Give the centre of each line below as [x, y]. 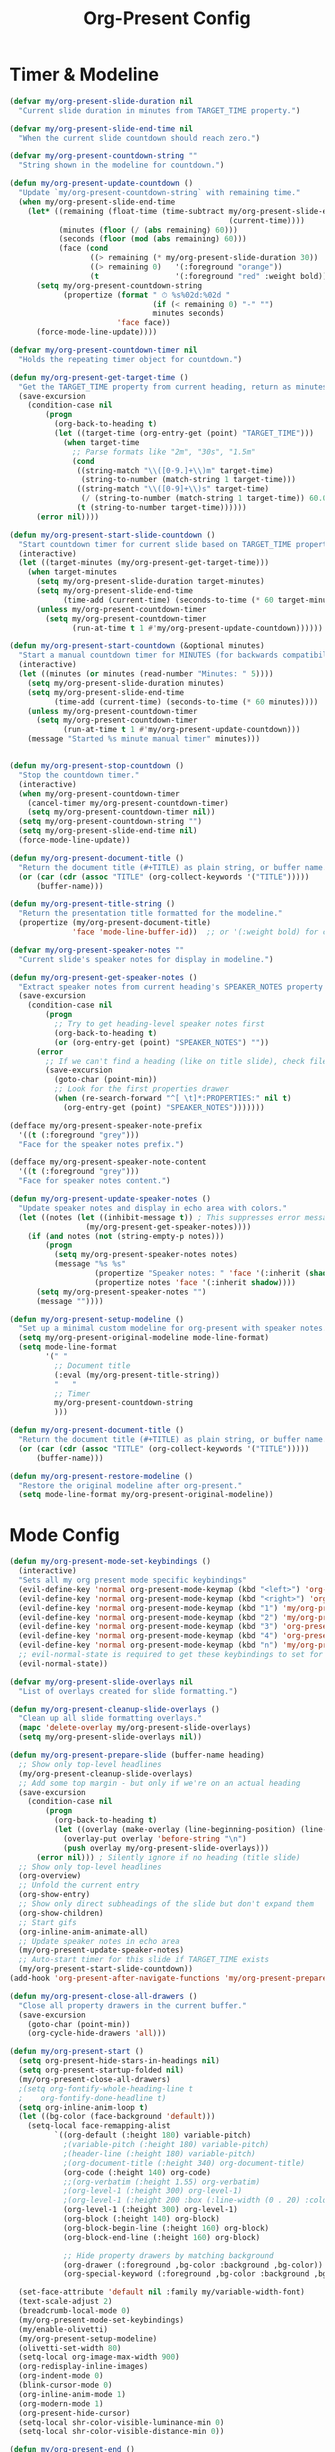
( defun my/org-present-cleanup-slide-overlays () [115, 1709]
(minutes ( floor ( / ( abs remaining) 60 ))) [148, 230]
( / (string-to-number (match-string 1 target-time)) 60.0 [204, 498]
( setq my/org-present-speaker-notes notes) [146, 1255]
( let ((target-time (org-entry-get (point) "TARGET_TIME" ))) [183, 433]
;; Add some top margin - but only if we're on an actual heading [159, 1783]
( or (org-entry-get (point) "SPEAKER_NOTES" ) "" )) [161, 1042]
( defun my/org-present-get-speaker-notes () [103, 977]
